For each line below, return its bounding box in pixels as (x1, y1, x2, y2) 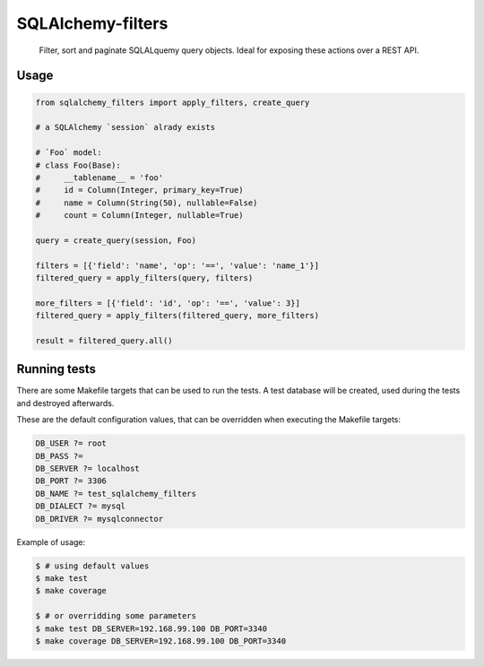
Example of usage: (16, 536, 86, 547)
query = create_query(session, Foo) (35, 235, 197, 246)
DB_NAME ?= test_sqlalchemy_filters (35, 489, 197, 498)
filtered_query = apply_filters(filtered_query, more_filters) (35, 310, 320, 321)
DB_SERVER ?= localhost (35, 463, 141, 474)
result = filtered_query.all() (35, 335, 174, 345)
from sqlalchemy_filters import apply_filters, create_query (35, 97, 310, 108)
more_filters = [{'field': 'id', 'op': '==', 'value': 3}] (35, 298, 300, 308)
